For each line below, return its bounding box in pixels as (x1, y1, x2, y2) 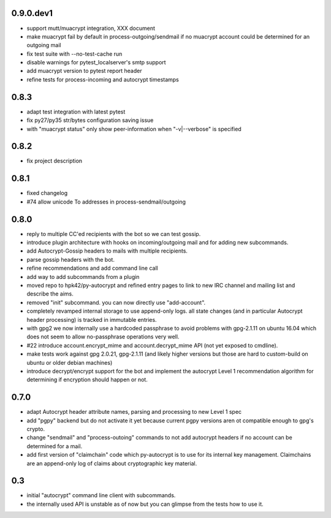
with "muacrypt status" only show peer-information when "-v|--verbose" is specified (26, 125, 242, 132)
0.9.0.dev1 (11, 8, 53, 18)
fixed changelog (26, 189, 68, 197)
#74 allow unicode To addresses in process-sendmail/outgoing (26, 198, 186, 205)
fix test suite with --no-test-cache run (26, 50, 123, 58)
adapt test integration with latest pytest (26, 108, 126, 115)
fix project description (26, 157, 83, 165)
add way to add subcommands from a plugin (26, 273, 140, 280)
